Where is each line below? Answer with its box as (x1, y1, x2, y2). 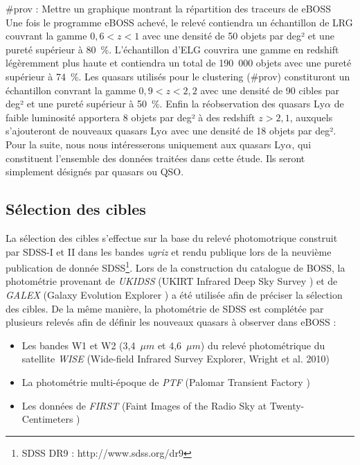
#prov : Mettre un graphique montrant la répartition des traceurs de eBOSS (6, 1, 332, 15)
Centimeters (21, 412, 73, 426)
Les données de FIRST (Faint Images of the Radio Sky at (21, 398, 267, 412)
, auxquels (289, 109, 333, 124)
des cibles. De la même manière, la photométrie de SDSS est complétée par (6, 301, 324, 315)
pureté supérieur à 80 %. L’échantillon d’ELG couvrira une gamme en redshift (6, 42, 339, 56)
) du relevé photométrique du (200, 337, 325, 352)
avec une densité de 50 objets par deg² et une (142, 28, 334, 43)
